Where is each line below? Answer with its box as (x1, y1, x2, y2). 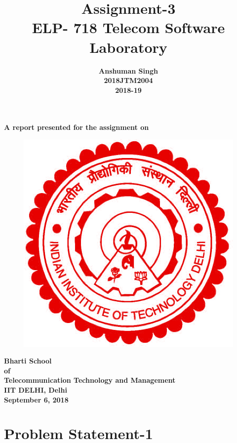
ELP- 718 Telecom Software (32, 17, 225, 38)
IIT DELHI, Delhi (4, 385, 67, 395)
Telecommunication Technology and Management (4, 375, 176, 385)
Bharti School (4, 356, 52, 366)
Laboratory (89, 37, 167, 57)
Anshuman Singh (99, 65, 158, 76)
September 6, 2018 (4, 394, 69, 404)
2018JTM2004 (104, 75, 153, 85)
